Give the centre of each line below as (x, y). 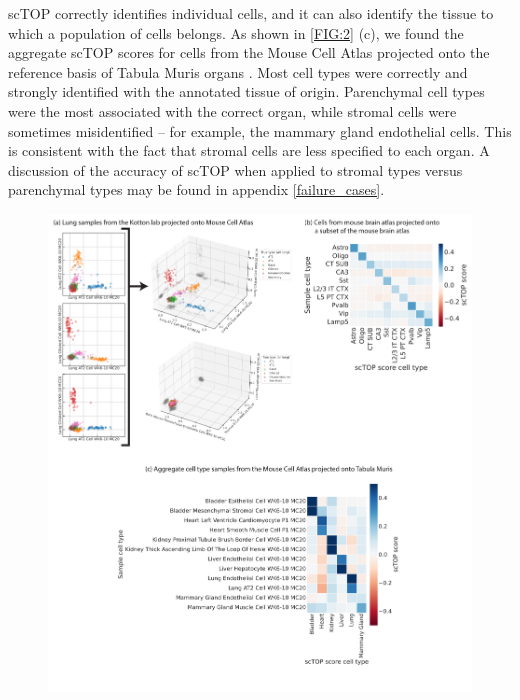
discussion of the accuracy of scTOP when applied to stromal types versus (235, 169)
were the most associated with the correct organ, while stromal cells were (232, 110)
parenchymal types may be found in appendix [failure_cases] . (196, 189)
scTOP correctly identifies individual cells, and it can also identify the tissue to (251, 13)
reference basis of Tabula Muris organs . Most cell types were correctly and (238, 71)
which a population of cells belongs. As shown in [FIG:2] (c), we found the (236, 32)
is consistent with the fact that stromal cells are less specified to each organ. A (249, 150)
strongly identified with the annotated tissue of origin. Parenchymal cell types (246, 91)
